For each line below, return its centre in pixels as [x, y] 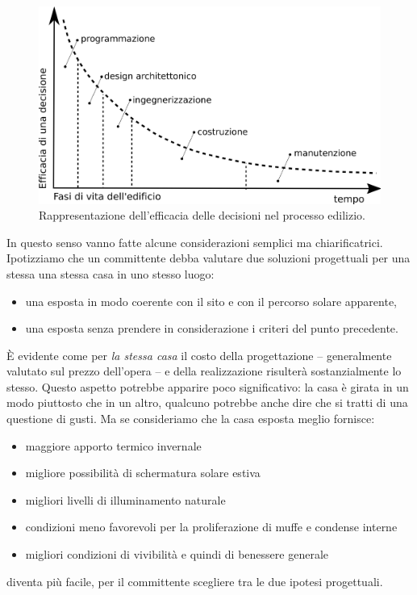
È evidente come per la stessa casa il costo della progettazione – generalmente [199, 355]
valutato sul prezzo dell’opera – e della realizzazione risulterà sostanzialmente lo [204, 371]
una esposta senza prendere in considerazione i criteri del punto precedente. [212, 328]
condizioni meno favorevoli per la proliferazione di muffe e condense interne [211, 527]
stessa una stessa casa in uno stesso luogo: [111, 273]
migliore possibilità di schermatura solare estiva [143, 473]
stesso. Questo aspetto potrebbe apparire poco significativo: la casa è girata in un [208, 386]
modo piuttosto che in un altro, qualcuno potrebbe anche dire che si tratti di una [207, 402]
